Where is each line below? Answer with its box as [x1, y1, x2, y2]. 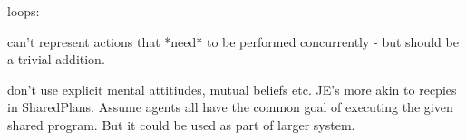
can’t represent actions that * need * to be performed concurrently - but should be [7, 32, 459, 51]
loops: [7, 2, 40, 20]
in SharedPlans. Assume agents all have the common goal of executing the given [7, 98, 453, 117]
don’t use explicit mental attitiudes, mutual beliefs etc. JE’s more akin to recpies [7, 79, 457, 98]
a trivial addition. [7, 50, 105, 69]
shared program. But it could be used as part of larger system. [7, 115, 355, 134]
